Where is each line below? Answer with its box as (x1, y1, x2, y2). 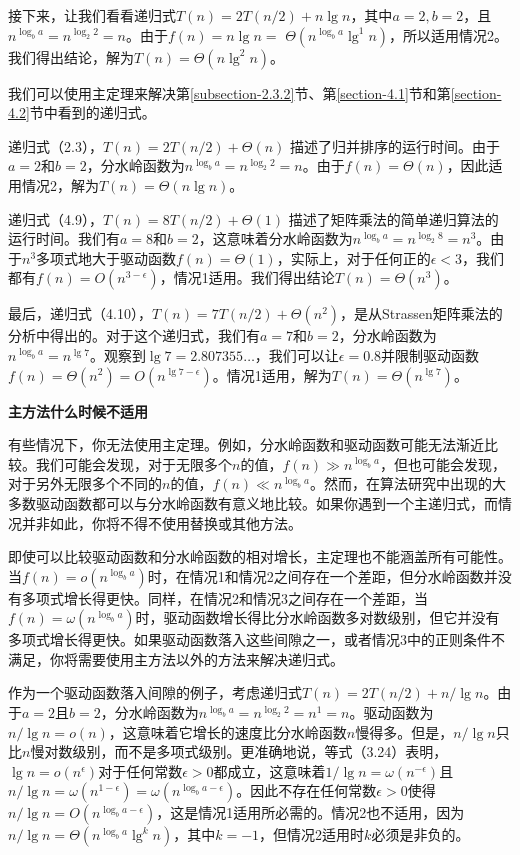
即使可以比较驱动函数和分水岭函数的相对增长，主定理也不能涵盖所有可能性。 (8, 546, 512, 567)
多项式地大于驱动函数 (36, 247, 177, 268)
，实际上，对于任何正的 (276, 247, 431, 268)
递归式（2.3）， (8, 135, 103, 156)
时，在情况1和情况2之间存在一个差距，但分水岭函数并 (147, 565, 498, 586)
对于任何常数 (98, 760, 183, 781)
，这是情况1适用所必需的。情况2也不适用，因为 (156, 802, 465, 823)
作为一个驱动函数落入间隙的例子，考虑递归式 (8, 682, 302, 703)
